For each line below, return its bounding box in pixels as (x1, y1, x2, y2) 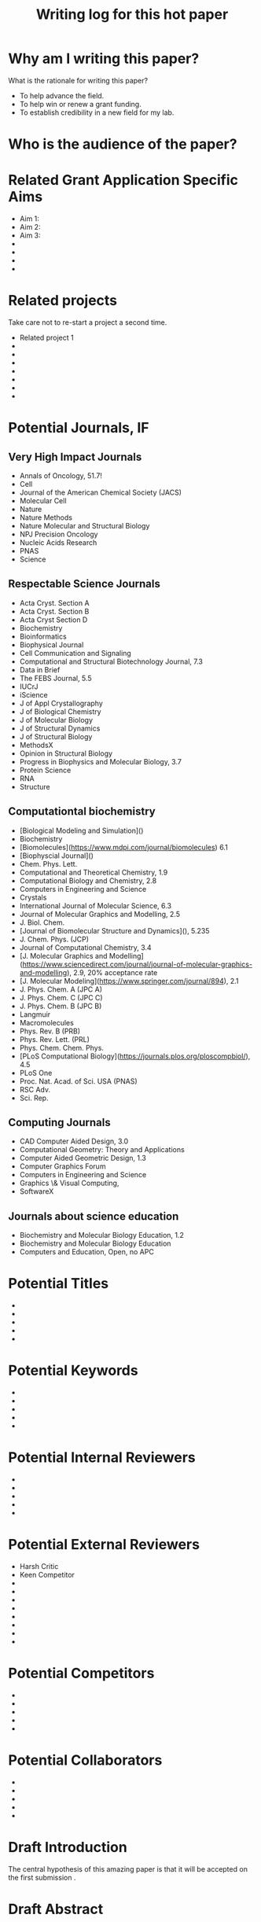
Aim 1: (19, 214, 39, 223)
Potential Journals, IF (8, 419, 149, 437)
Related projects (8, 292, 118, 310)
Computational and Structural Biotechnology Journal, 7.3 (19, 657, 203, 666)
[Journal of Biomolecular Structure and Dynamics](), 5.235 (19, 926, 210, 935)
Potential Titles (8, 1275, 109, 1293)
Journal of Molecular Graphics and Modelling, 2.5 (19, 909, 181, 919)
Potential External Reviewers (8, 1536, 200, 1554)
